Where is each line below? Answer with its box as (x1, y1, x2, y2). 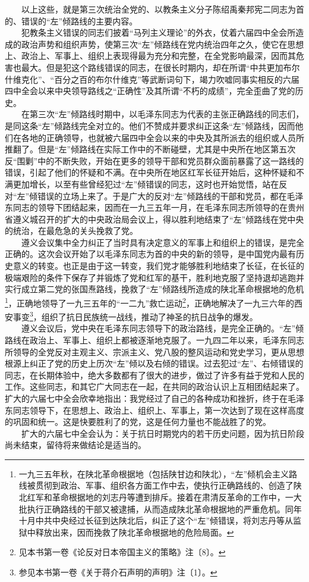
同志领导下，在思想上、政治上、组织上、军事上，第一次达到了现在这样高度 (12, 403, 304, 416)
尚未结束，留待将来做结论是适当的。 (5, 439, 146, 451)
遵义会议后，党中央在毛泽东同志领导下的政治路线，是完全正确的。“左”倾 (21, 322, 304, 334)
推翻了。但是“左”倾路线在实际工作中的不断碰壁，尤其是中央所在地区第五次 (5, 143, 296, 155)
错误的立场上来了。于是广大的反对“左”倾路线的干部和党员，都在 (37, 189, 287, 202)
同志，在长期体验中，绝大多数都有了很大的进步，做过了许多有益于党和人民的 (5, 368, 304, 381)
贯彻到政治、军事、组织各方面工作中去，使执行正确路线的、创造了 (35, 479, 294, 492)
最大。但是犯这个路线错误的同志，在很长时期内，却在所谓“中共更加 (21, 61, 283, 73)
